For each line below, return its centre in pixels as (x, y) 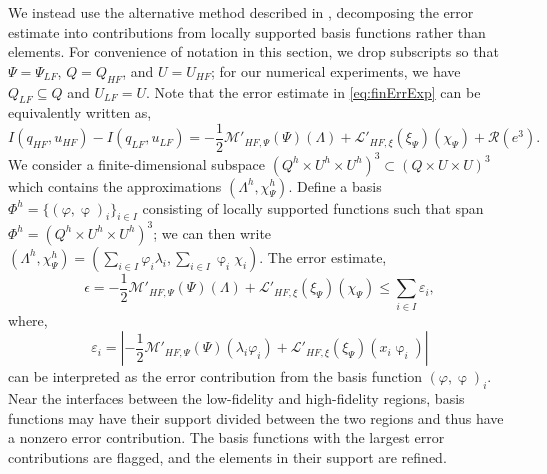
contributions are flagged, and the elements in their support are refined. (227, 456)
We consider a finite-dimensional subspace (137, 163)
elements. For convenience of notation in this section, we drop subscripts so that (253, 51)
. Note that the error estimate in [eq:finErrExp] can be (313, 91)
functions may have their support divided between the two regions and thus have (256, 417)
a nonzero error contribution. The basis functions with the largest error (226, 437)
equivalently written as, (80, 112)
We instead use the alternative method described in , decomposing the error (241, 12)
